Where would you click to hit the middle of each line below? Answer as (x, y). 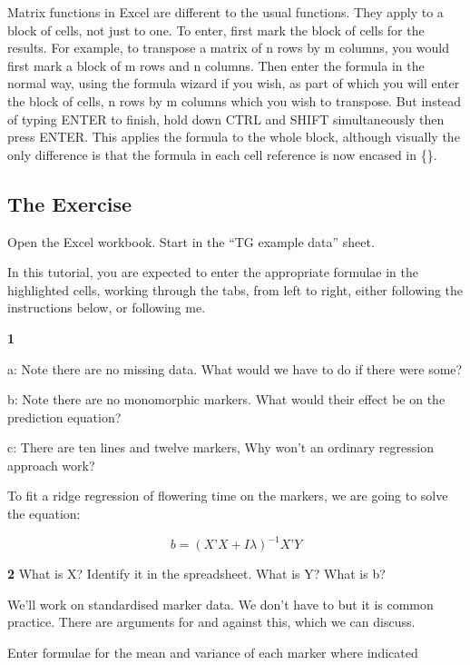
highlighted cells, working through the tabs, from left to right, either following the (235, 289)
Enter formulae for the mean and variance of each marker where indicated (213, 652)
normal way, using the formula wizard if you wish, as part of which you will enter (234, 83)
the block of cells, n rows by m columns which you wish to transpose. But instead (235, 100)
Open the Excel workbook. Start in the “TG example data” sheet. (191, 241)
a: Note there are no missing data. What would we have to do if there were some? (235, 368)
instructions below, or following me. (107, 308)
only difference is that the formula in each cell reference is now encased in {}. (222, 154)
